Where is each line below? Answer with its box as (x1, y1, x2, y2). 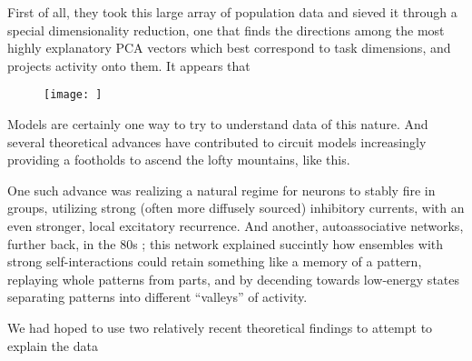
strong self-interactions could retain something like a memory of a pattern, (7, 252, 422, 271)
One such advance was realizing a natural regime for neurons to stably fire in (7, 180, 436, 199)
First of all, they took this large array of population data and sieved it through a (7, 3, 457, 21)
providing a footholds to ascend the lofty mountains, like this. (7, 150, 350, 169)
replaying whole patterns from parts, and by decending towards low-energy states (7, 269, 460, 288)
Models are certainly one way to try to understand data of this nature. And (7, 115, 428, 134)
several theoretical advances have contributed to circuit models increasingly (7, 132, 427, 151)
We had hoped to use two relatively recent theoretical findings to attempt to (7, 317, 433, 336)
